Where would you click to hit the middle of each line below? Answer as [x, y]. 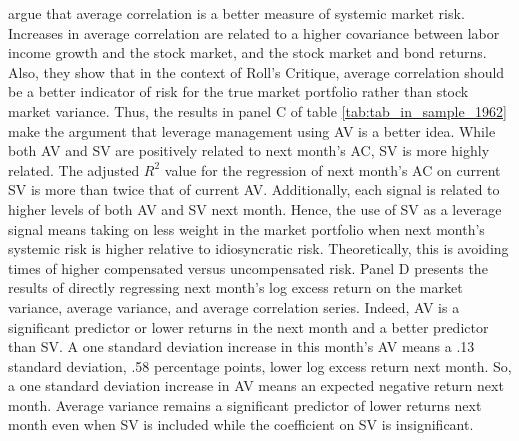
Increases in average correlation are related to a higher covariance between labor [254, 32]
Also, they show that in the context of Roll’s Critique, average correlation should [256, 71]
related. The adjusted [74, 169]
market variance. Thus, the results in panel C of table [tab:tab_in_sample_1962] [257, 110]
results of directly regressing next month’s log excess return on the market [235, 287]
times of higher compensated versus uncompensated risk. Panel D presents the [248, 267]
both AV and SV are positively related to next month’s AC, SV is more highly [249, 150]
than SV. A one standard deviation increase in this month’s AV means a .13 [241, 346]
